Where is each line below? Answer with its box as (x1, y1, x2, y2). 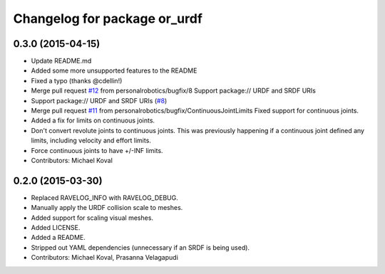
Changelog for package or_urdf (13, 11, 203, 26)
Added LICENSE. (31, 223, 81, 232)
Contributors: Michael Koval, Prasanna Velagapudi (31, 253, 178, 262)
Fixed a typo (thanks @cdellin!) (31, 76, 123, 85)
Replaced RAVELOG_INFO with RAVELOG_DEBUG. (31, 193, 178, 202)
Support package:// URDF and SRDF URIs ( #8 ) (31, 96, 168, 105)
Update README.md (31, 57, 92, 65)
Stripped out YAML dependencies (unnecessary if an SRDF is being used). (31, 243, 250, 252)
